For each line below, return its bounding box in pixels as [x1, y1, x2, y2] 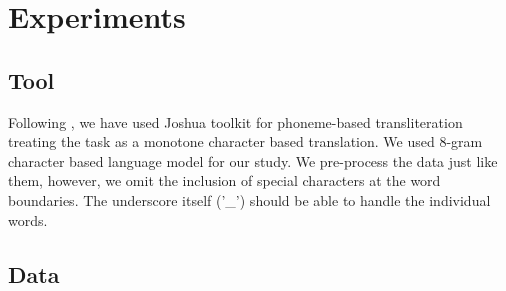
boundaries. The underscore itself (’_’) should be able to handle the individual [8, 189, 491, 210]
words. [8, 209, 48, 230]
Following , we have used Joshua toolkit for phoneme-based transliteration [8, 111, 463, 132]
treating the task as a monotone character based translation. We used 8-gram [8, 131, 483, 152]
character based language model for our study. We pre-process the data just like [8, 150, 498, 171]
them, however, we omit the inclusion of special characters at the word [8, 170, 441, 191]
